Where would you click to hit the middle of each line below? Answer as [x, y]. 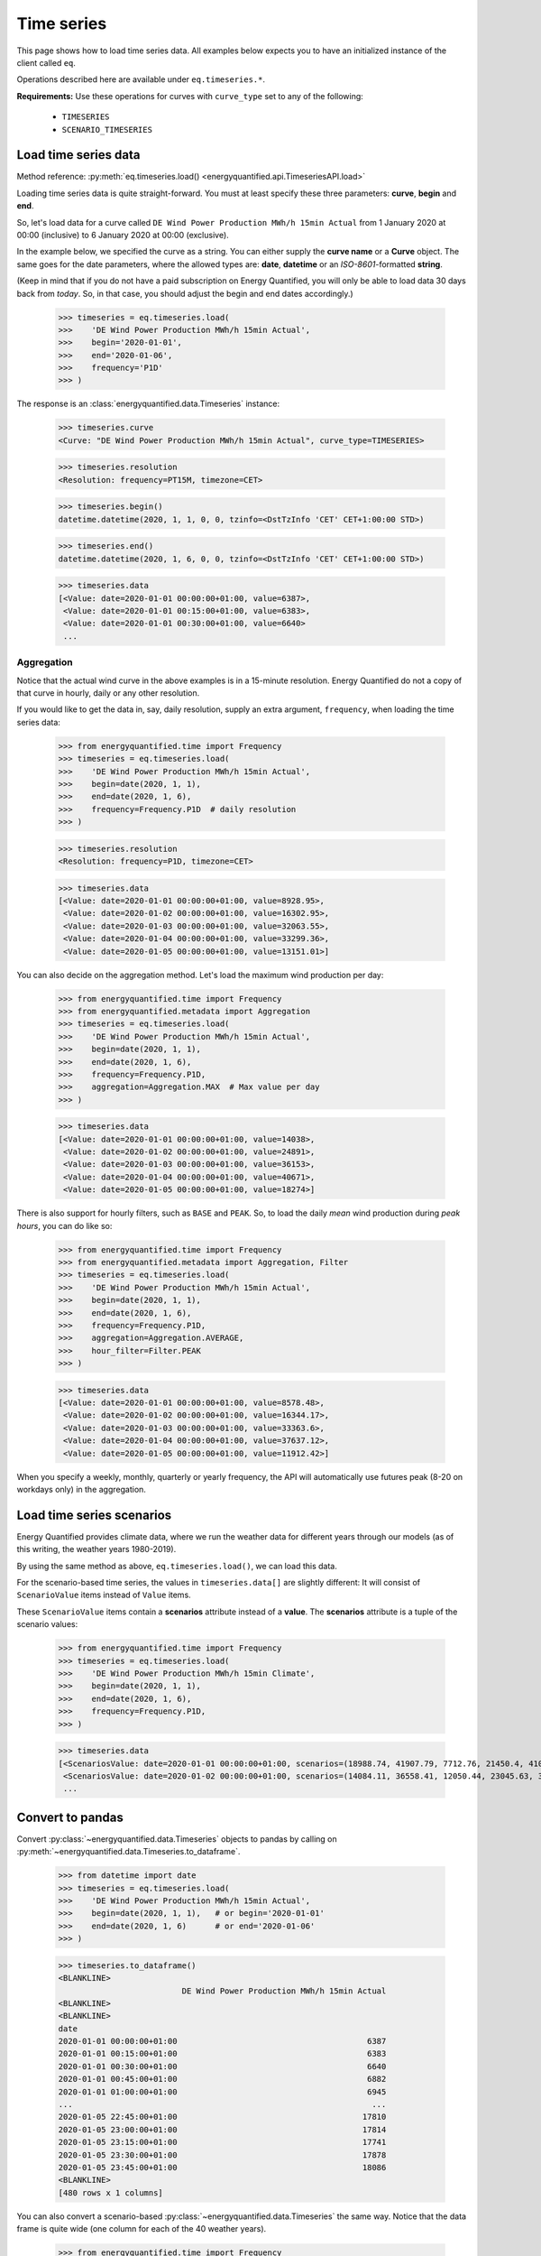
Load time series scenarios [94, 1515]
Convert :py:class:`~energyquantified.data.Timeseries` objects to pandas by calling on [177, 1839]
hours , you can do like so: [64, 1225]
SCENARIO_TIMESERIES [107, 129]
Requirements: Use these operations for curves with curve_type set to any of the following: [190, 96]
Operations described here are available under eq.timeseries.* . [141, 79]
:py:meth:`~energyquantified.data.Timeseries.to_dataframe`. [128, 1852]
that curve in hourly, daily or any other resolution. [108, 693]
